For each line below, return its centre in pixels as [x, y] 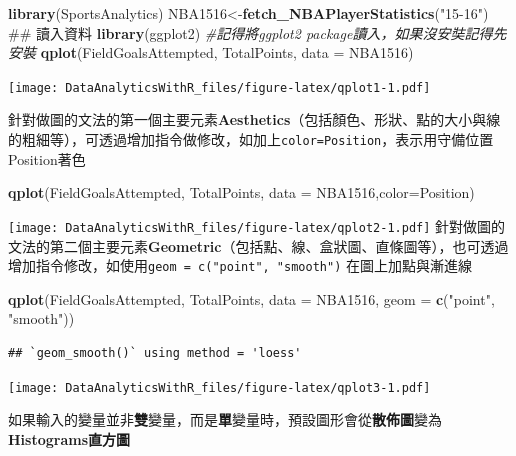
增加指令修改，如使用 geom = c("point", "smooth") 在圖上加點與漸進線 [240, 265]
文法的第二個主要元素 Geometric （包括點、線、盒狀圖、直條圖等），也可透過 [258, 245]
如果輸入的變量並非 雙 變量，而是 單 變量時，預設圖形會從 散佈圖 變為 [225, 419]
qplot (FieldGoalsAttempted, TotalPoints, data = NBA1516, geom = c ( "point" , [251, 298]
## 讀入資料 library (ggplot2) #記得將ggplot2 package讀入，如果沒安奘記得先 [257, 32]
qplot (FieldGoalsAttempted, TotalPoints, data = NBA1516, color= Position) [241, 192]
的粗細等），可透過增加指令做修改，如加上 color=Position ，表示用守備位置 [251, 139]
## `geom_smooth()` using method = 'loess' [155, 352]
